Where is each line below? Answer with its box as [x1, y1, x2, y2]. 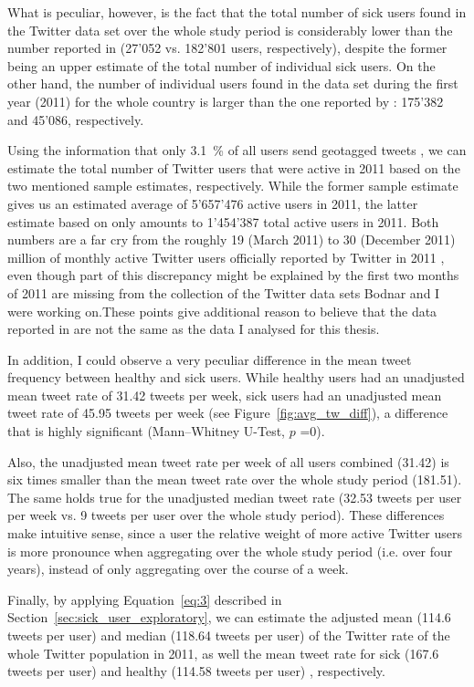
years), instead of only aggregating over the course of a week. [7, 559, 349, 578]
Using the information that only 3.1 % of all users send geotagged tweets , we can [7, 141, 467, 160]
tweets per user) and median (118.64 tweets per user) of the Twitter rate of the [7, 626, 450, 644]
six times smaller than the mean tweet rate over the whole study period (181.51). [7, 470, 462, 489]
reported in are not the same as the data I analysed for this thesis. [7, 319, 380, 338]
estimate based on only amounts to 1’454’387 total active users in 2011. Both [7, 212, 439, 231]
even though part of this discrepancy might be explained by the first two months [7, 265, 459, 285]
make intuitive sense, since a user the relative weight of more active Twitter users [7, 524, 462, 543]
